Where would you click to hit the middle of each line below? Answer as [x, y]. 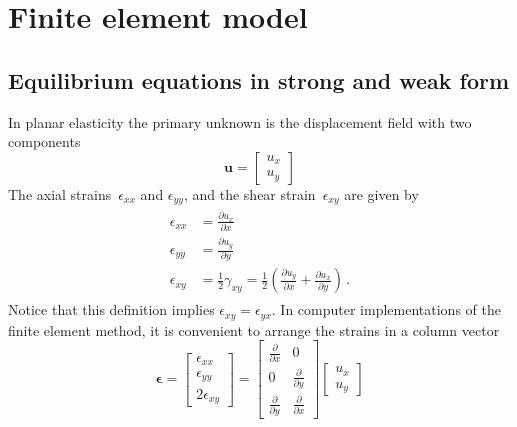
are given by [381, 193]
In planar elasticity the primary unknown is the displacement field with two [240, 121]
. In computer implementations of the [386, 309]
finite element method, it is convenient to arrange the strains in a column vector [254, 329]
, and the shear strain [249, 193]
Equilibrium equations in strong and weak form [259, 79]
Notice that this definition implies [111, 309]
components [44, 141]
